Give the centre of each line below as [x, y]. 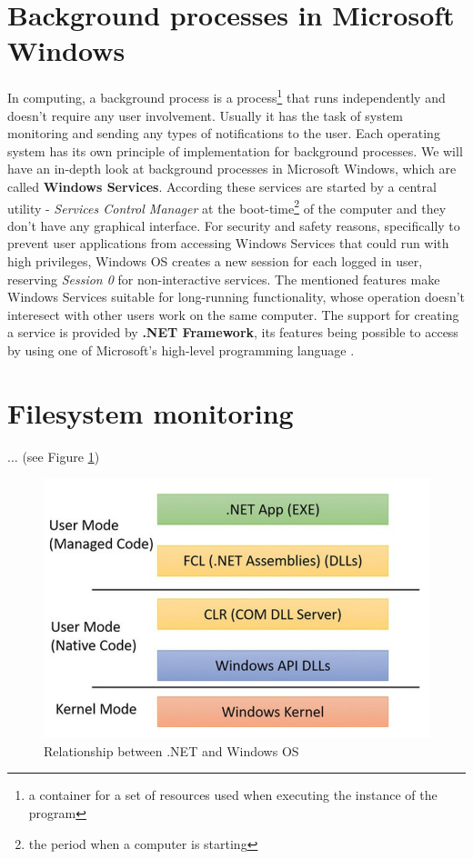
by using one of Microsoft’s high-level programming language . [181, 350]
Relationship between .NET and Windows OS [171, 750]
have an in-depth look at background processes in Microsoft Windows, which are [232, 169]
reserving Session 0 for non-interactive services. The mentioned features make [224, 279]
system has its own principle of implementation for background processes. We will [235, 150]
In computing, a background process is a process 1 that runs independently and [226, 96]
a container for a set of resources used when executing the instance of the [233, 795]
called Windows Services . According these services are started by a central [222, 186]
